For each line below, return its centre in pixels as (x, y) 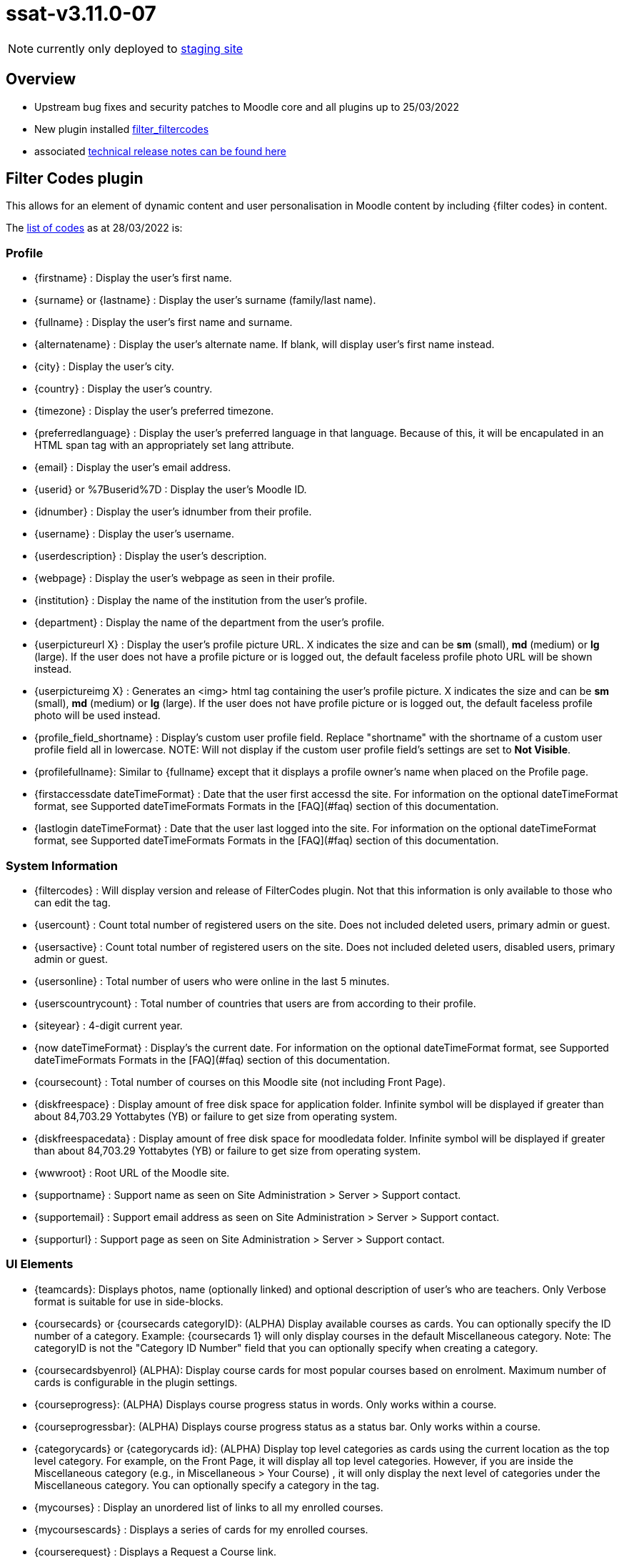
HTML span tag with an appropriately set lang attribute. (164, 445)
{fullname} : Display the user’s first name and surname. (163, 322)
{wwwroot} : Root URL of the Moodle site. (132, 1172)
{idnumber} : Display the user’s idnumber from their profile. (173, 512)
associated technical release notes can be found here (160, 151)
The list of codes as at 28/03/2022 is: (94, 228)
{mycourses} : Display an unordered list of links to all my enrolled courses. (209, 1507)
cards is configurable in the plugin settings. (136, 1382)
